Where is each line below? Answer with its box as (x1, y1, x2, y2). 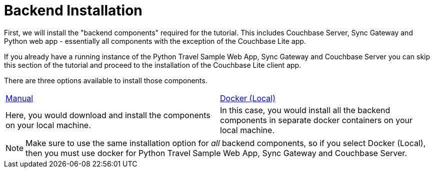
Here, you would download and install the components (5, 110, 210, 120)
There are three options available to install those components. (4, 76, 207, 85)
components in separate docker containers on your (220, 115, 413, 125)
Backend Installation (4, 2, 142, 19)
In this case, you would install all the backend (220, 105, 390, 115)
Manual (5, 93, 33, 103)
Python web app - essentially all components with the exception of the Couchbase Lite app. (4, 36, 306, 45)
